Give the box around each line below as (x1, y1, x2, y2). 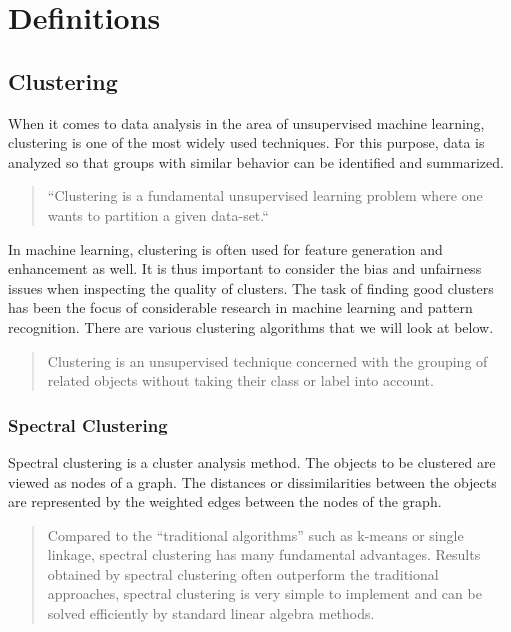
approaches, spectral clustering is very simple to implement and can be (47, 583, 482, 604)
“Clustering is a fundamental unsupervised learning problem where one (47, 185, 483, 206)
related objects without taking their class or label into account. (47, 370, 434, 391)
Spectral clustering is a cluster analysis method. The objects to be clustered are (8, 451, 496, 472)
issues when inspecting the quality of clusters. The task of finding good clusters (8, 277, 494, 298)
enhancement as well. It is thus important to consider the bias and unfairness (8, 258, 482, 279)
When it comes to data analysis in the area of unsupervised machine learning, (8, 112, 485, 133)
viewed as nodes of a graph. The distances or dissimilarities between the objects (8, 471, 497, 492)
